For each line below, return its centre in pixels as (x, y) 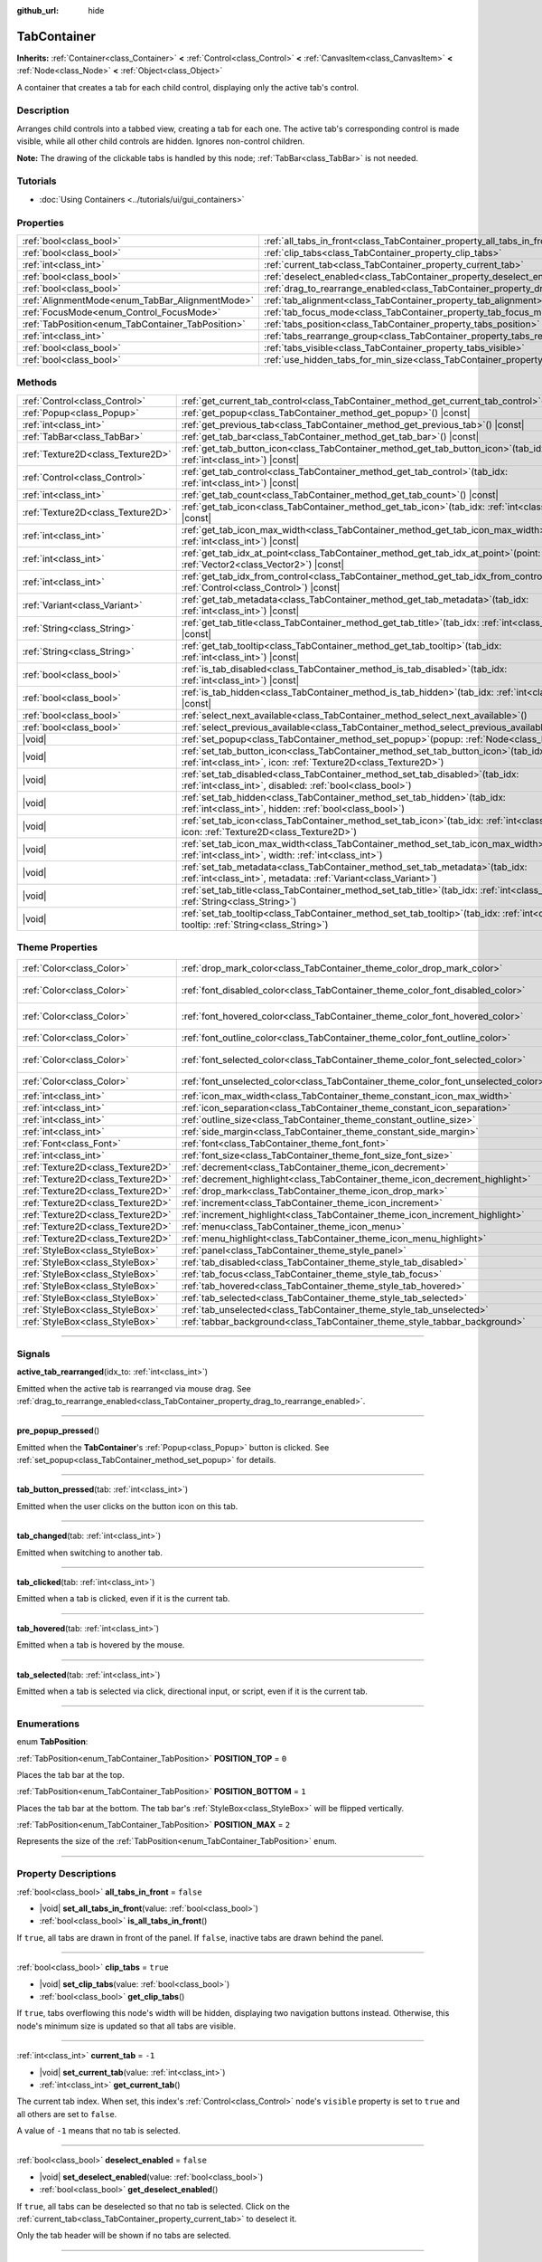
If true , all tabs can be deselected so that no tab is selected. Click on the (154, 2206)
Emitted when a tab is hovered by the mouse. (101, 1645)
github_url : (37, 10)
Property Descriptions (66, 1874)
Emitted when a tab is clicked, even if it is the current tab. (123, 1599)
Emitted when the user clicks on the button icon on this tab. (127, 1506)
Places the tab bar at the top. (71, 1774)
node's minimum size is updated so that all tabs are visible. (126, 2026)
